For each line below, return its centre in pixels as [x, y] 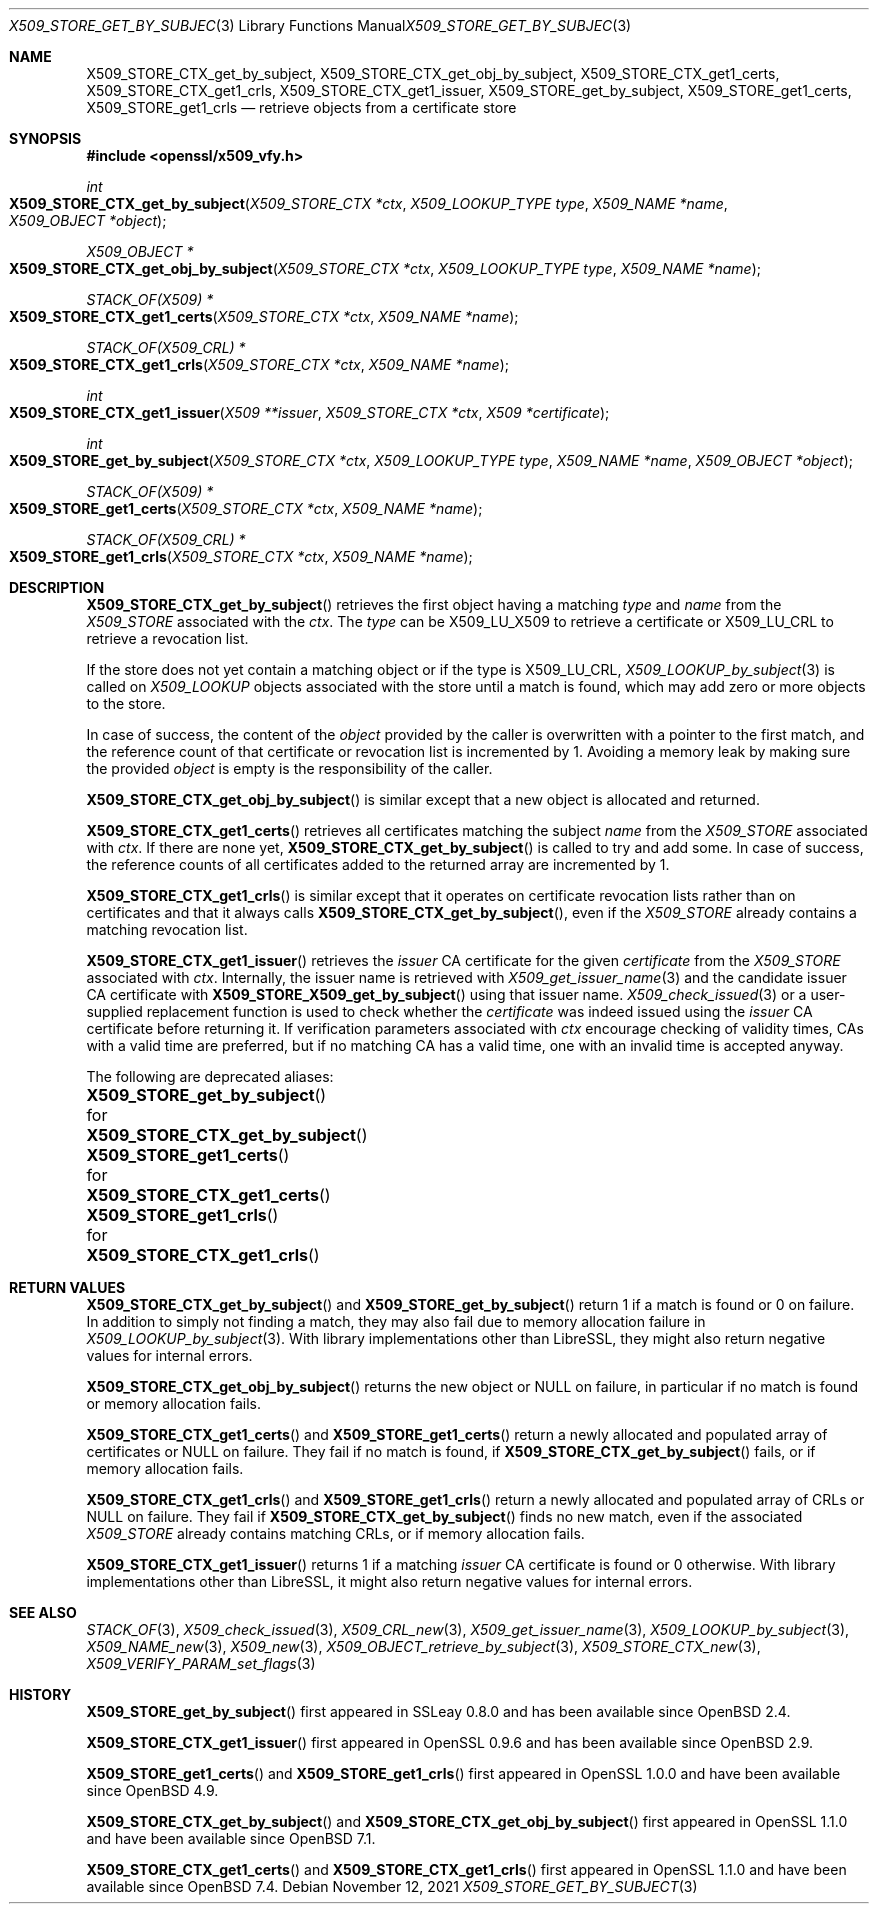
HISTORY [40, 1694]
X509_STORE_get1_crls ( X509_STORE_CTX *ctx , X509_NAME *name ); [241, 556]
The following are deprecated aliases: [210, 1076]
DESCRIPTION [57, 587]
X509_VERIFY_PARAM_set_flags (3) [201, 1663]
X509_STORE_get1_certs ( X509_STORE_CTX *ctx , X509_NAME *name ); [246, 508]
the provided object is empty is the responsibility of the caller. [289, 768]
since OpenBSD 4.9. [152, 1790]
